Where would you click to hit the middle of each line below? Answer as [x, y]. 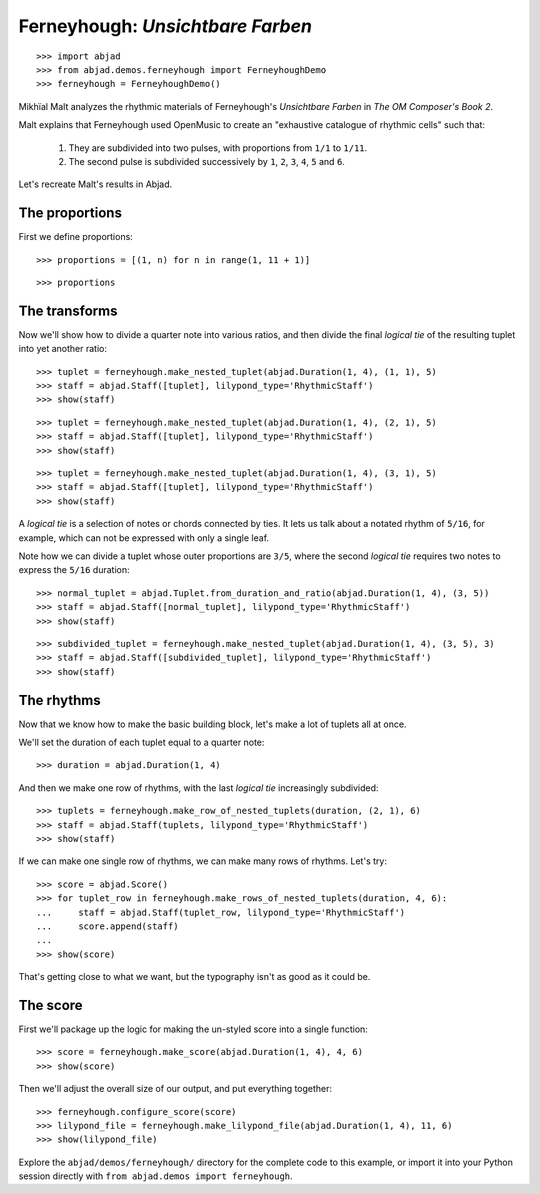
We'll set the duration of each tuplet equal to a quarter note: [141, 742]
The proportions [70, 213]
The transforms [68, 310]
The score [51, 1005]
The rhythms [59, 700]
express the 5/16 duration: [74, 570]
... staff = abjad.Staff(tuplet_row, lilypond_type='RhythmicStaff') [221, 912]
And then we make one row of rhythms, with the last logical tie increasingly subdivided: [198, 787]
